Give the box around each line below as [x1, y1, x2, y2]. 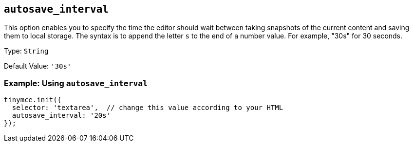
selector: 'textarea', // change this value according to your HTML [12, 104, 283, 112]
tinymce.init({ [4, 96, 62, 104]
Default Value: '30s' [4, 62, 72, 71]
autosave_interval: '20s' [12, 111, 111, 120]
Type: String [4, 47, 49, 55]
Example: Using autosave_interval [4, 78, 148, 88]
